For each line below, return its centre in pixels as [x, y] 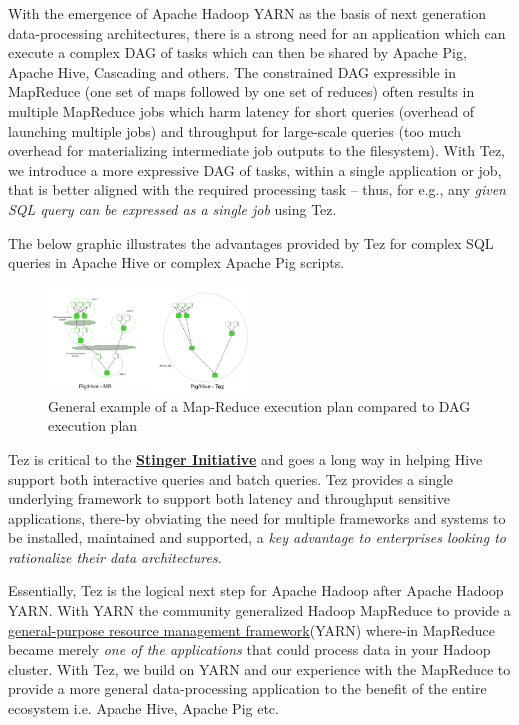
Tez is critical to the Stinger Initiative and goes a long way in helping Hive [245, 458]
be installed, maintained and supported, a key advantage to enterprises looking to [257, 537]
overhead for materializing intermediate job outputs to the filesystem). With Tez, [256, 150]
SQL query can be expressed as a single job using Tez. [172, 208]
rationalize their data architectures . [115, 556]
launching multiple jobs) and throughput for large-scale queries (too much [235, 130]
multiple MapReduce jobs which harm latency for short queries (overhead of [241, 110]
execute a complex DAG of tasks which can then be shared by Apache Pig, [237, 52]
